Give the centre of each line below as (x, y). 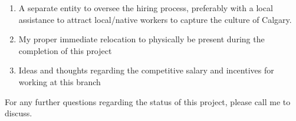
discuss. (19, 113)
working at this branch (60, 81)
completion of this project (65, 50)
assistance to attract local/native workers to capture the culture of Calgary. (155, 19)
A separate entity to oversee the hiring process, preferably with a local (146, 8)
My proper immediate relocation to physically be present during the (142, 39)
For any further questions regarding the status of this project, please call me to (148, 101)
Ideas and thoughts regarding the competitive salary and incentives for (146, 70)
